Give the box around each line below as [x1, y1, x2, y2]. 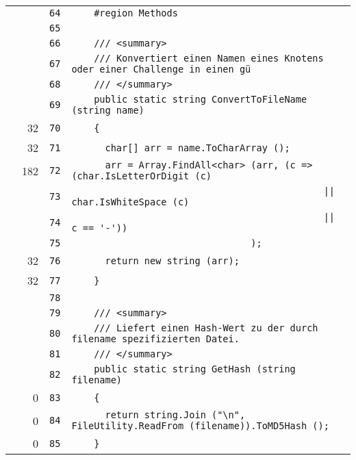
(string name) [71, 105, 144, 116]
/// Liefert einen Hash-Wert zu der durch [94, 322, 318, 333]
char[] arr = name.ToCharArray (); [105, 142, 290, 153]
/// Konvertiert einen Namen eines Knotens [94, 53, 324, 64]
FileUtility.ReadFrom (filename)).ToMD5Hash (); [71, 420, 329, 431]
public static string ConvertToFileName [94, 94, 307, 105]
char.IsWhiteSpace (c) [71, 196, 190, 207]
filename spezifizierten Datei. [71, 333, 240, 344]
